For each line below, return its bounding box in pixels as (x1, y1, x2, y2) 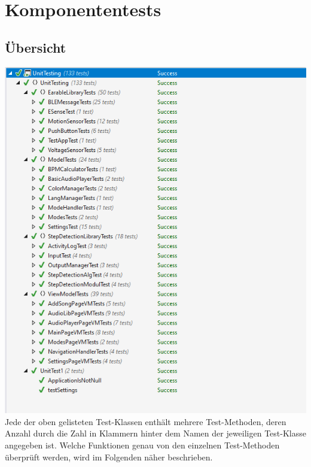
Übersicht (5, 38, 66, 56)
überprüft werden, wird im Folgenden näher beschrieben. (5, 450, 213, 463)
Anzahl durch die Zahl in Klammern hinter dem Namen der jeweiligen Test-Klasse (5, 427, 306, 439)
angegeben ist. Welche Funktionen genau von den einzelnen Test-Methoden (5, 438, 280, 451)
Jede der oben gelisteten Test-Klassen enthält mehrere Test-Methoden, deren (5, 415, 286, 427)
